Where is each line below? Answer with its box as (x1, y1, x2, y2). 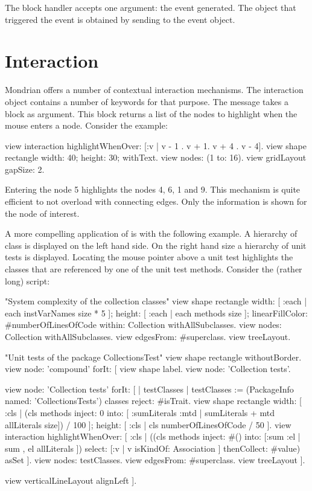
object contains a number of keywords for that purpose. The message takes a (5, 95, 288, 108)
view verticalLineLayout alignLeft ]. (5, 473, 137, 486)
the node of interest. (5, 207, 80, 219)
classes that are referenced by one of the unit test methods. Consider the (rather (5, 263, 302, 275)
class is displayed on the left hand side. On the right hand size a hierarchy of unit (5, 239, 307, 251)
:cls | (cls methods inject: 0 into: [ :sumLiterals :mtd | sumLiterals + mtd (5, 406, 275, 419)
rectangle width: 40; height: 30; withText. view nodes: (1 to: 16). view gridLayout (5, 151, 307, 164)
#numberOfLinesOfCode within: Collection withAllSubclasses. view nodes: (5, 318, 282, 331)
